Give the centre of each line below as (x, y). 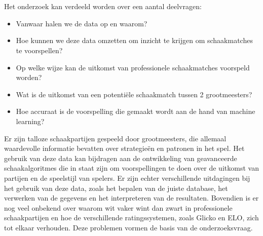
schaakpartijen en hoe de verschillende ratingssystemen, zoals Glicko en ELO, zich (131, 218)
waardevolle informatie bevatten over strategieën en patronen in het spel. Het (124, 148)
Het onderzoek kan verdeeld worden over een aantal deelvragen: (103, 6)
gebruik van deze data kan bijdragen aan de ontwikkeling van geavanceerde (121, 158)
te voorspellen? (39, 50)
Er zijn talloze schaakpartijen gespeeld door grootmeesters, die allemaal (115, 138)
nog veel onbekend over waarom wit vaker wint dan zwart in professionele (118, 207)
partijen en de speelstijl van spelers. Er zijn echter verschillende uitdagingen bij (127, 178)
